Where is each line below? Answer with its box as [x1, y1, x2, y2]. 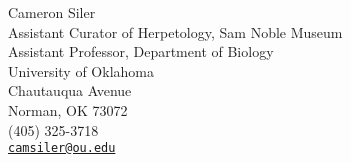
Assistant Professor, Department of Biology [8, 41, 274, 62]
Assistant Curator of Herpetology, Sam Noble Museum [8, 21, 343, 42]
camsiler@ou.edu [8, 141, 116, 156]
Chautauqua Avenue [8, 80, 132, 101]
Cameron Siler [8, 2, 96, 22]
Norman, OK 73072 [8, 99, 128, 120]
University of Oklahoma [8, 60, 154, 81]
